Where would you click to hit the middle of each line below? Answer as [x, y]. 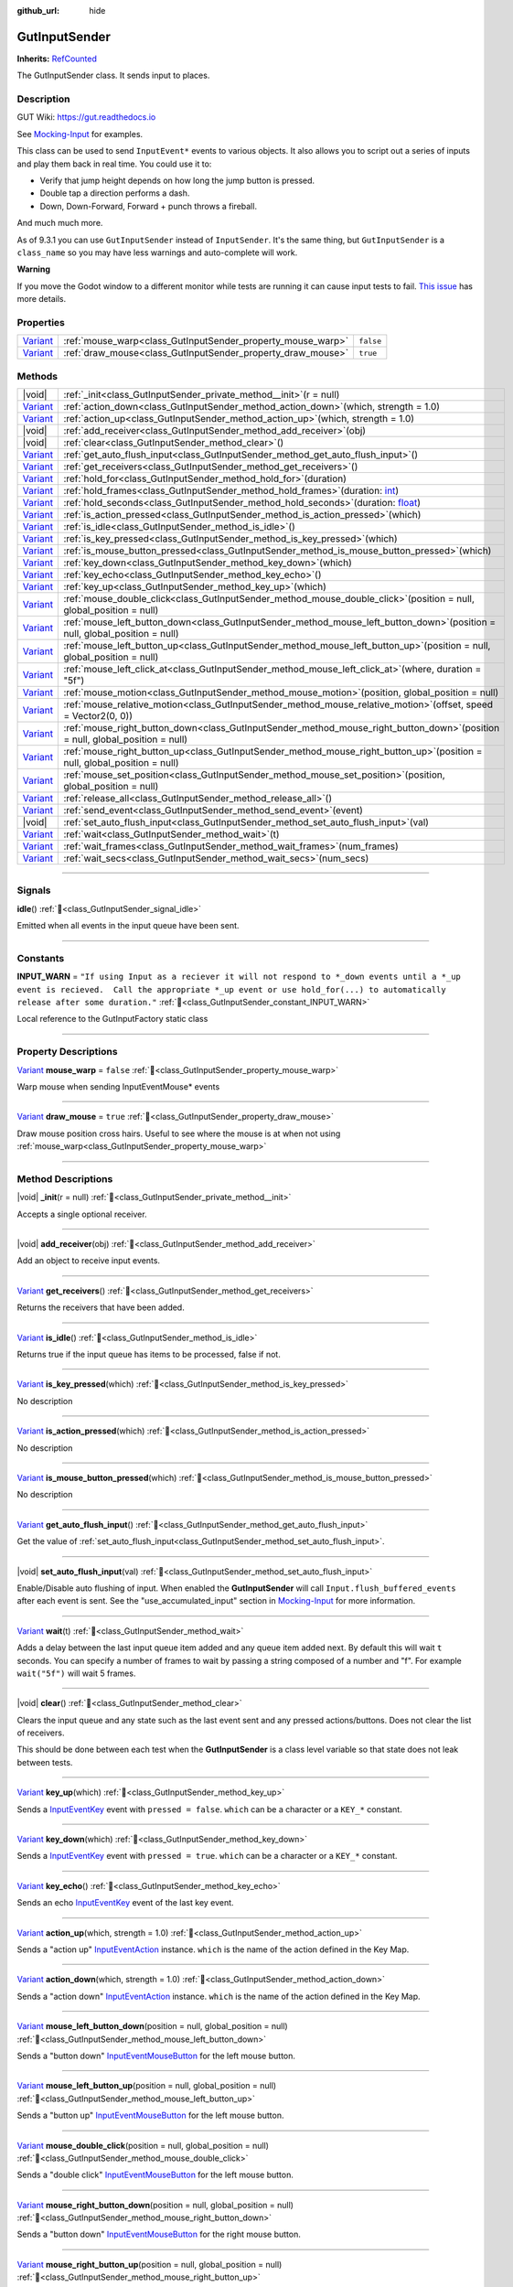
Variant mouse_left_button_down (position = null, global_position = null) [152, 2026]
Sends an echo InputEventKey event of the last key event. [125, 1903]
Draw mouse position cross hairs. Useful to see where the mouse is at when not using [179, 1133]
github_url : [38, 11]
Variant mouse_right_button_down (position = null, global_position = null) [155, 2205]
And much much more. [60, 223]
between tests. [45, 1762]
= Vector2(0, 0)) [98, 716]
